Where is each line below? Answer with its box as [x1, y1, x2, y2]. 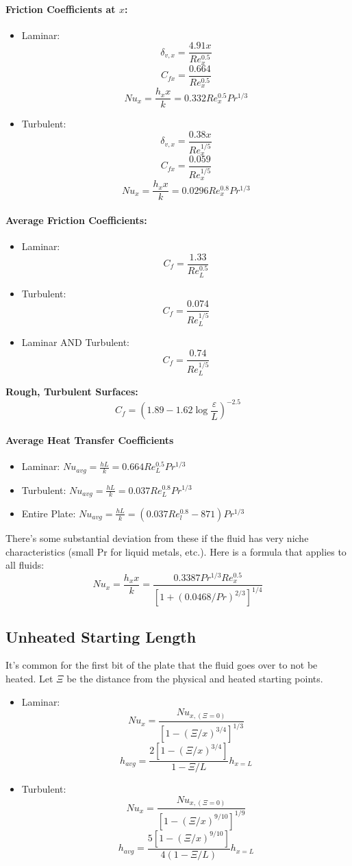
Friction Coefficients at [5, 1, 116, 16]
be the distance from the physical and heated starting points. [66, 671, 323, 686]
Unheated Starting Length [5, 626, 197, 647]
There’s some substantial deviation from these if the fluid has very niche [5, 530, 309, 545]
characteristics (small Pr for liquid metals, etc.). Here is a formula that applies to [5, 544, 347, 558]
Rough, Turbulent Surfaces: [5, 384, 138, 399]
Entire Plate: [21, 506, 76, 520]
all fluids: [5, 558, 45, 572]
